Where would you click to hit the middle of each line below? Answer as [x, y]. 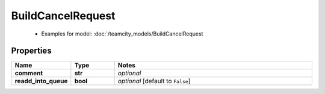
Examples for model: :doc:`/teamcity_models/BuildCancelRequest [122, 34]
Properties [31, 51]
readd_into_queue [41, 81]
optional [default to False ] [154, 81]
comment [29, 74]
